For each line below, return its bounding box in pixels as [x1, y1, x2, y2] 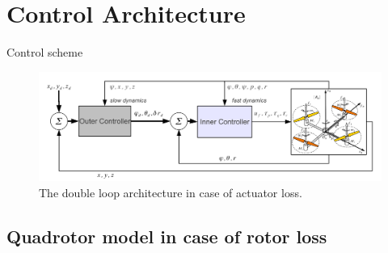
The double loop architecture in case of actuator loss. [39, 183, 302, 200]
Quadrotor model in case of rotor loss [6, 223, 327, 248]
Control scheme [6, 44, 83, 61]
